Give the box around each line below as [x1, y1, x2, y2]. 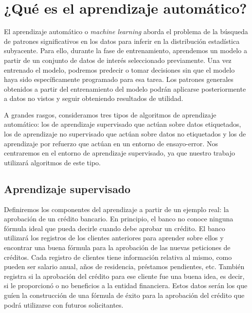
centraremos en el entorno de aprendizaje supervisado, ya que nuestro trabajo [4, 148, 235, 158]
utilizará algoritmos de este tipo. [4, 157, 101, 167]
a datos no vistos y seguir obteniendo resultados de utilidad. [4, 93, 183, 103]
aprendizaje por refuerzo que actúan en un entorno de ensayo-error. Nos [4, 138, 218, 148]
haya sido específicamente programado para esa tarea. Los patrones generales [4, 74, 234, 84]
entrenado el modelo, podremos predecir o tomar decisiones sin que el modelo [4, 64, 235, 75]
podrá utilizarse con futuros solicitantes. [4, 299, 124, 310]
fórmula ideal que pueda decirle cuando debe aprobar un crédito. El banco [4, 223, 225, 233]
